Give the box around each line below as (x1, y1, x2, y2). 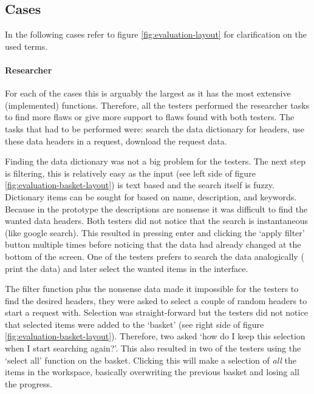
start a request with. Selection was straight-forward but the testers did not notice (5, 306, 308, 319)
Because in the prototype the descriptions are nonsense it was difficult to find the (5, 202, 308, 215)
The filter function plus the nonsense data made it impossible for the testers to (5, 282, 299, 295)
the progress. (5, 377, 53, 390)
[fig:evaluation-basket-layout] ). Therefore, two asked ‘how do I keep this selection (5, 330, 305, 342)
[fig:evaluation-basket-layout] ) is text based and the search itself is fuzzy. (5, 178, 275, 191)
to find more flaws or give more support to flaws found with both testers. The (5, 110, 295, 123)
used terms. (5, 39, 48, 52)
